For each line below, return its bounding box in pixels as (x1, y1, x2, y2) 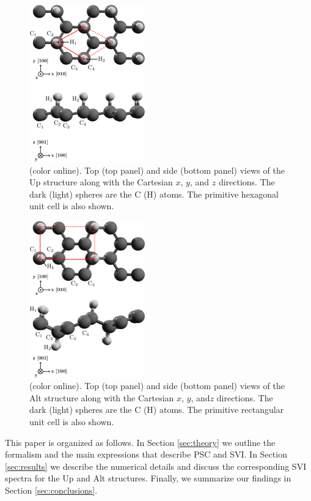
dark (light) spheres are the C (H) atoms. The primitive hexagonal (29, 187, 279, 200)
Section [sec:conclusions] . (5, 483, 98, 496)
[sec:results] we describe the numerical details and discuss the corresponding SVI (5, 459, 307, 472)
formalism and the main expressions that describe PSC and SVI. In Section (5, 448, 287, 461)
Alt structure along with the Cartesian (29, 391, 174, 404)
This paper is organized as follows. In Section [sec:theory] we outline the (5, 436, 276, 448)
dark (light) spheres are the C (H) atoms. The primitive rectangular (29, 403, 284, 416)
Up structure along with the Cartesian (29, 176, 173, 188)
